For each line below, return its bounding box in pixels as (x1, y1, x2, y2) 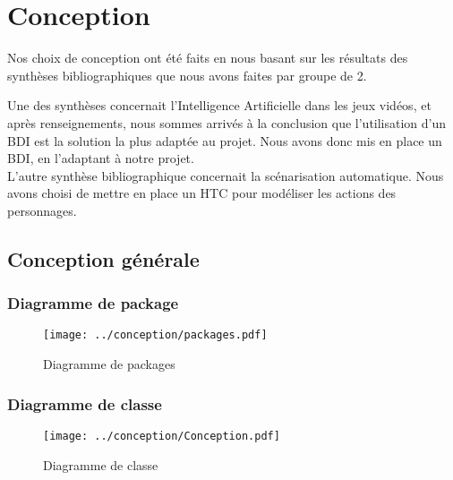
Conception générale (7, 244, 200, 272)
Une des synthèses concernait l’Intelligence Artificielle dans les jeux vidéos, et (7, 96, 432, 115)
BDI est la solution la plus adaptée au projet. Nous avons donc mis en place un (7, 131, 442, 150)
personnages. (7, 201, 77, 219)
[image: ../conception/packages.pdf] (43, 329, 268, 342)
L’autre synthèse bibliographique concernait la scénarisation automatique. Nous (7, 166, 444, 184)
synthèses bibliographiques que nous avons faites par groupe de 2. (7, 65, 367, 84)
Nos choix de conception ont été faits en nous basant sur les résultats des (7, 48, 408, 67)
